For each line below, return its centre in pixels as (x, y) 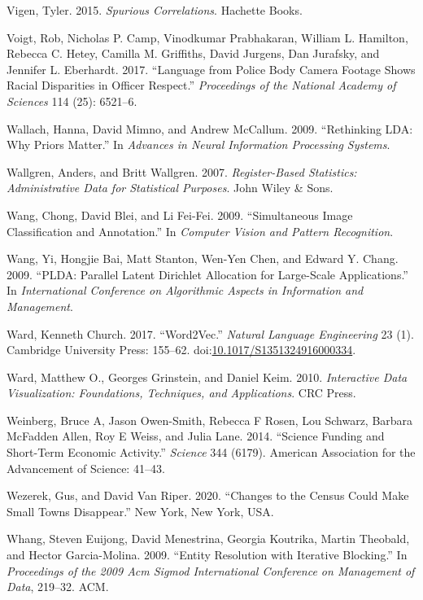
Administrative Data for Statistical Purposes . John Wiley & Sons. (170, 188)
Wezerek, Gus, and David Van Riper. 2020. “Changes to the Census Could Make (208, 495)
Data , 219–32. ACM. (58, 587)
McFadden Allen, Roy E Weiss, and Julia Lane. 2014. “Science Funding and (196, 436)
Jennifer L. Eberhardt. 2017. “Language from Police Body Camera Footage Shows (211, 69)
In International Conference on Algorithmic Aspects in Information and (185, 290)
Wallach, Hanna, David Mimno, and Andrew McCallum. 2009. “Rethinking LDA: (210, 128)
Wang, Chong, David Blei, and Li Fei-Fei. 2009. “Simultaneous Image (180, 215)
